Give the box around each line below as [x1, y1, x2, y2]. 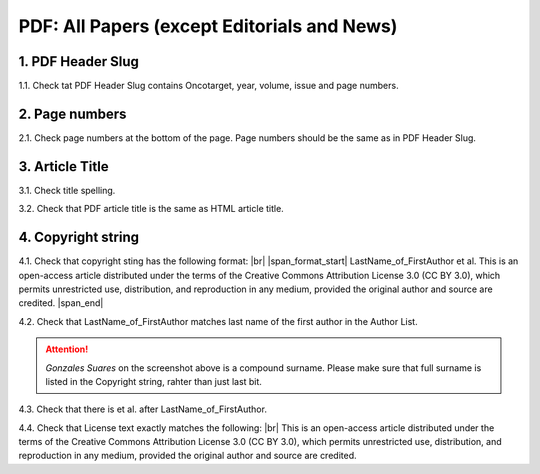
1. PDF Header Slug [18, 53, 140, 70]
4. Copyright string [18, 229, 140, 246]
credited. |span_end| [18, 297, 104, 309]
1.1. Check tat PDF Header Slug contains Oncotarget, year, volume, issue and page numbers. [18, 80, 399, 92]
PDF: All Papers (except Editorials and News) [18, 15, 398, 37]
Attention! [45, 343, 89, 355]
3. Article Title [18, 158, 109, 175]
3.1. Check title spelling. [18, 184, 116, 196]
